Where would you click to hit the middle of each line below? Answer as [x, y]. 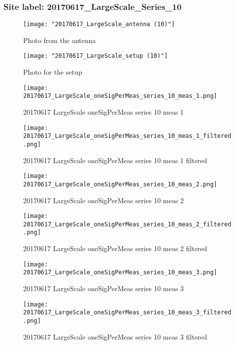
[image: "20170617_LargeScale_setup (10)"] [96, 56]
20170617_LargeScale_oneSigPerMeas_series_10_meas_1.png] [120, 96]
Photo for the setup [53, 72]
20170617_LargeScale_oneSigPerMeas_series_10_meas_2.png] [120, 184]
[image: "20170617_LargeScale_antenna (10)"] [99, 24]
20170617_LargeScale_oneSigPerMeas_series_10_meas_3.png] [120, 273]
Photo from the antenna [60, 40]
